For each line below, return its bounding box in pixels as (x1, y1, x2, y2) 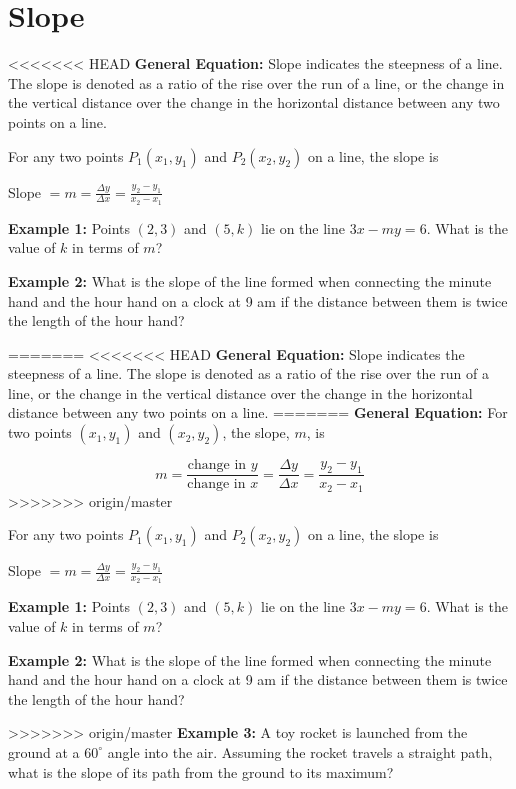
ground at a (8, 741, 80, 762)
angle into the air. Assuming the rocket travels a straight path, (107, 741, 493, 762)
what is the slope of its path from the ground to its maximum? (8, 761, 394, 782)
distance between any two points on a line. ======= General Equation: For (8, 402, 508, 423)
